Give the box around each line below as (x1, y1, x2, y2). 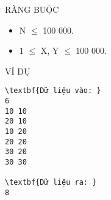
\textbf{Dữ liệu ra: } (5, 178, 97, 187)
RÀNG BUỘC (5, 3, 59, 15)
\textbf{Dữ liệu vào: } (5, 86, 101, 95)
